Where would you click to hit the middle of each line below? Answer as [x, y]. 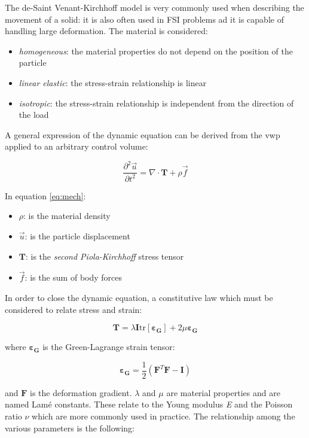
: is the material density [67, 216]
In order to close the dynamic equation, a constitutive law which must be [139, 298]
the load [34, 115]
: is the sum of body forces [74, 277]
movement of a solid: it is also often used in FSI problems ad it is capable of [144, 19]
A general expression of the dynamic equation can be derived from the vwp [143, 134]
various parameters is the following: [70, 428]
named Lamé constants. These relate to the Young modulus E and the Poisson [149, 404]
